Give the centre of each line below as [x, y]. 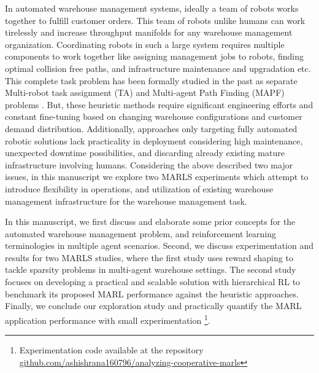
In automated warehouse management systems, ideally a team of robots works [152, 8]
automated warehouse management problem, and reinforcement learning [141, 233]
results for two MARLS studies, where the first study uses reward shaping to [149, 257]
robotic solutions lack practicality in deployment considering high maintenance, [154, 140]
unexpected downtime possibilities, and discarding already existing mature [145, 153]
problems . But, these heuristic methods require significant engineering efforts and [159, 104]
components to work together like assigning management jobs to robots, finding [155, 56]
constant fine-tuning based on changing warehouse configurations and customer [154, 116]
